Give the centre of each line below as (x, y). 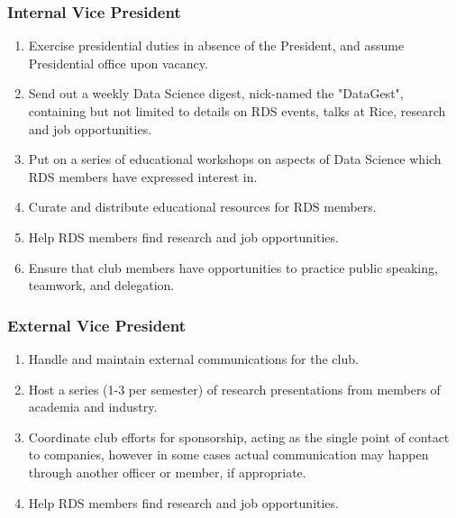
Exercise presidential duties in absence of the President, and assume (216, 45)
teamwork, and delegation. (101, 285)
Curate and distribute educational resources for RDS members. (202, 207)
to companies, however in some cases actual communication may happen (228, 454)
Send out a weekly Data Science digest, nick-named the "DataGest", (216, 93)
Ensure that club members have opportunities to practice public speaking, (233, 267)
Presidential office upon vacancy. (118, 63)
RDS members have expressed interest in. (143, 176)
